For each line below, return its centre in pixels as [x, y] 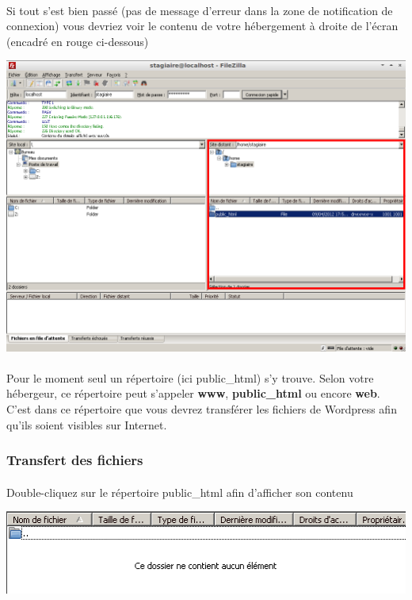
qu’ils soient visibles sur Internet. [87, 424]
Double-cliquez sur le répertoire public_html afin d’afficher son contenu [180, 492]
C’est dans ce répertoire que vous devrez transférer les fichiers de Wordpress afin [202, 408]
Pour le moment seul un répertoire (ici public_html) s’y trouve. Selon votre [190, 377]
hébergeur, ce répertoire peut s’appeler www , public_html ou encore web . [193, 393]
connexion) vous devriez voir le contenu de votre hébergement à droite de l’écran [202, 26]
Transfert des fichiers [75, 460]
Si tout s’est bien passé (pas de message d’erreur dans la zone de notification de [200, 10]
